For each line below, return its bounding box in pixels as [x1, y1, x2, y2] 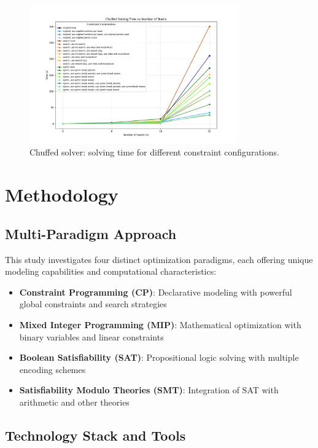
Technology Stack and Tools [5, 425, 186, 444]
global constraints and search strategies [19, 297, 167, 310]
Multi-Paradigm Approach [5, 224, 177, 243]
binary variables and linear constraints [19, 330, 164, 343]
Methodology [5, 182, 118, 207]
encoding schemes [19, 363, 86, 375]
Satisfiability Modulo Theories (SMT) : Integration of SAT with [19, 383, 279, 396]
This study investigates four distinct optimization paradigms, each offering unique [5, 253, 313, 265]
